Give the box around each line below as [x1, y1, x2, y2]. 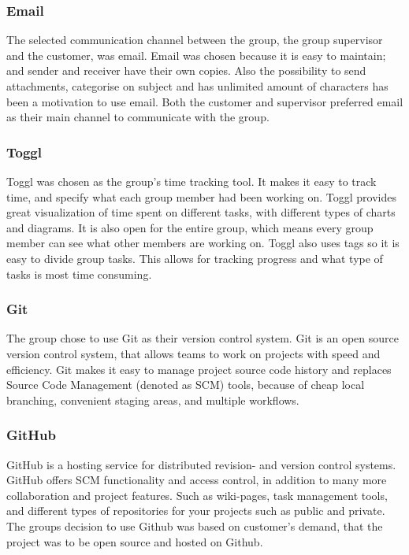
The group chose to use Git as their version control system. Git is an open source [6, 330, 399, 346]
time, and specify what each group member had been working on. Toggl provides [6, 188, 396, 205]
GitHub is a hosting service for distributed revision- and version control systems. [6, 456, 396, 472]
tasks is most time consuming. [6, 265, 152, 282]
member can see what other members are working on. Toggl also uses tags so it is [6, 235, 400, 251]
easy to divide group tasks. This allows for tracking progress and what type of [6, 250, 383, 266]
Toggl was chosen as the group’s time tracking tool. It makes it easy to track [6, 173, 377, 189]
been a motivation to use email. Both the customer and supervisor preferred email [6, 93, 403, 109]
